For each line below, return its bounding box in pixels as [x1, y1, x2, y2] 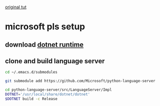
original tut [5, 4, 27, 10]
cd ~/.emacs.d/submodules [5, 70, 57, 75]
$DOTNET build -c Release [5, 96, 57, 101]
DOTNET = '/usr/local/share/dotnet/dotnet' [5, 92, 90, 97]
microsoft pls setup [5, 21, 85, 32]
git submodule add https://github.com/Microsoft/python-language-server [5, 79, 156, 84]
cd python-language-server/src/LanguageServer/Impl [5, 88, 112, 92]
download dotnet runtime [5, 40, 84, 49]
